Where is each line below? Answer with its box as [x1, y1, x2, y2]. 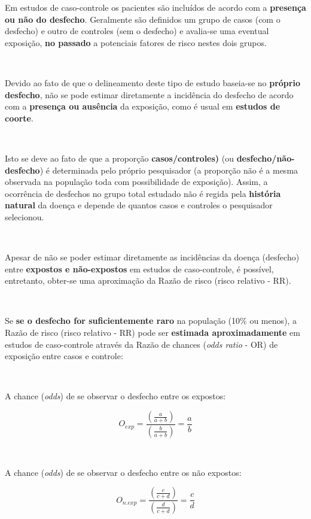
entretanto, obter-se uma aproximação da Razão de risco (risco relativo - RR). [5, 274, 291, 287]
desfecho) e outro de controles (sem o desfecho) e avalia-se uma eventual [5, 25, 269, 37]
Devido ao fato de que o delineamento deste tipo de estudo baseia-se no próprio [5, 76, 300, 89]
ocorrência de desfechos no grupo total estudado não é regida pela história [5, 187, 281, 199]
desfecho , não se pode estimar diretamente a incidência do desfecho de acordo [5, 88, 294, 101]
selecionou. [5, 210, 44, 223]
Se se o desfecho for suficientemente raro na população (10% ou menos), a [5, 314, 297, 327]
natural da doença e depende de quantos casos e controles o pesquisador [5, 199, 273, 211]
